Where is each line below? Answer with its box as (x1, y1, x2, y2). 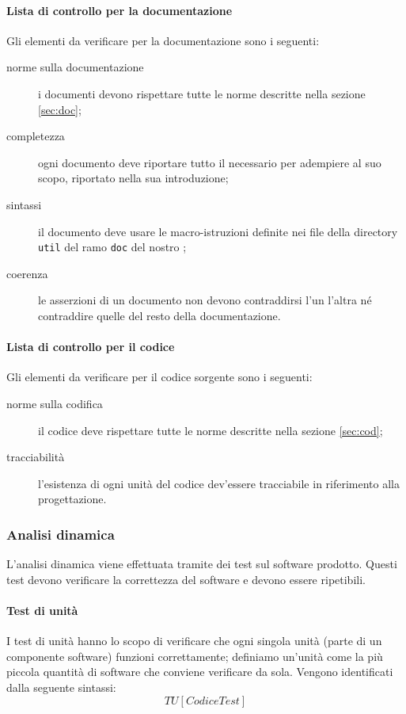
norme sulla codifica (6, 395, 103, 411)
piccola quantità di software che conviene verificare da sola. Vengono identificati (6, 663, 393, 680)
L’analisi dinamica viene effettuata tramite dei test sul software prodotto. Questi (6, 556, 397, 572)
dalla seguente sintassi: (6, 678, 116, 695)
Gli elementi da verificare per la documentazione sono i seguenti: (6, 32, 320, 48)
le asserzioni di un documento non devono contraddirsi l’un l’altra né (38, 292, 372, 308)
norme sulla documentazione (6, 59, 144, 75)
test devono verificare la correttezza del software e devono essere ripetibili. (6, 571, 366, 587)
